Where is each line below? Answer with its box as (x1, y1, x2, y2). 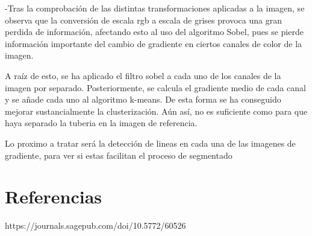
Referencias (5, 184, 102, 209)
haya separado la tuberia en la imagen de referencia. (5, 116, 198, 129)
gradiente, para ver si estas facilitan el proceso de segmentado (5, 148, 232, 161)
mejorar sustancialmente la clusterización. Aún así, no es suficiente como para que (5, 104, 308, 117)
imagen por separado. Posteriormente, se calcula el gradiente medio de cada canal (5, 81, 306, 94)
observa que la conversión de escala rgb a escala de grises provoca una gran (5, 13, 282, 26)
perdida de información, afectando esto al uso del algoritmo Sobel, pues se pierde (5, 25, 304, 38)
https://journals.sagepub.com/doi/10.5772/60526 (5, 219, 186, 232)
